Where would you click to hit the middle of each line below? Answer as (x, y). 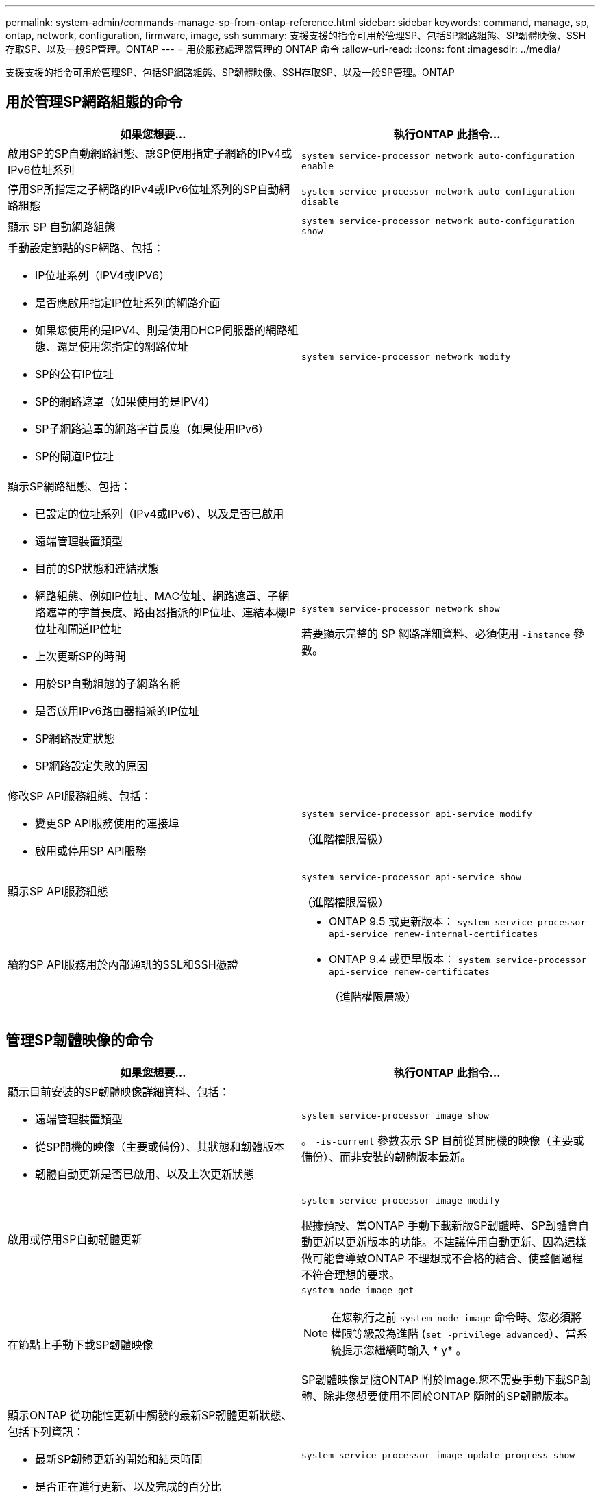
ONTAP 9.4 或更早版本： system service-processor (458, 959)
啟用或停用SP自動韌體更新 (75, 1239)
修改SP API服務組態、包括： (80, 796)
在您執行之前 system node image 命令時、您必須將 (457, 1317)
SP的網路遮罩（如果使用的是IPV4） (125, 401)
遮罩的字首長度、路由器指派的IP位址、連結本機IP (171, 612)
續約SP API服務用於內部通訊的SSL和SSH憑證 (123, 964)
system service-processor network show (401, 609)
